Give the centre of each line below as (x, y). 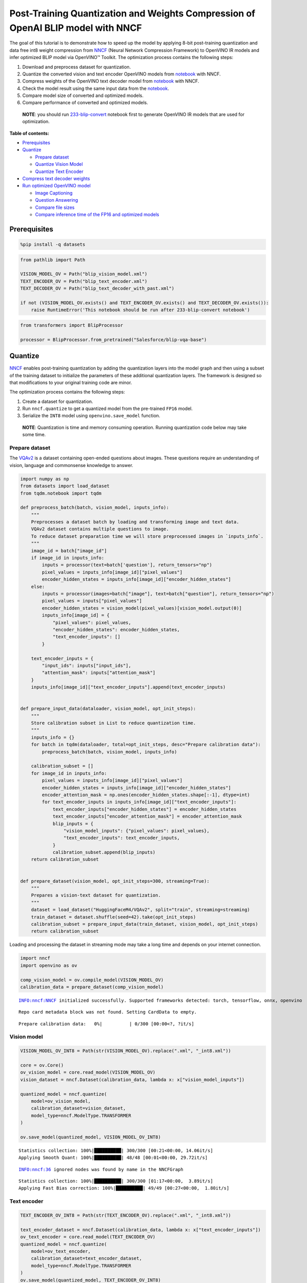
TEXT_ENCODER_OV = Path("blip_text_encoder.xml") (84, 281)
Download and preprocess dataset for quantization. (77, 67)
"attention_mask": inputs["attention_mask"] (99, 673)
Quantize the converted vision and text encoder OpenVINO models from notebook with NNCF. (121, 74)
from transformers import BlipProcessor (71, 325)
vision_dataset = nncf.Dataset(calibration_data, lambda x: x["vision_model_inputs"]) (132, 1080)
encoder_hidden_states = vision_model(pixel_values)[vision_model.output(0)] (142, 608)
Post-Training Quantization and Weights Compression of (132, 13)
